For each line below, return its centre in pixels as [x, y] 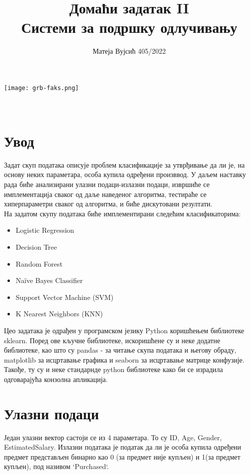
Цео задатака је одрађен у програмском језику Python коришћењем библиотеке [124, 330]
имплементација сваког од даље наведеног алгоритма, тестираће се [105, 194]
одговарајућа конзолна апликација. [56, 379]
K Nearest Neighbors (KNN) [59, 314]
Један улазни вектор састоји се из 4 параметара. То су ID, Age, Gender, [113, 437]
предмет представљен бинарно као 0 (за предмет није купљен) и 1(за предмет [122, 456]
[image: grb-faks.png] [42, 88]
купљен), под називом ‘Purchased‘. [57, 466]
